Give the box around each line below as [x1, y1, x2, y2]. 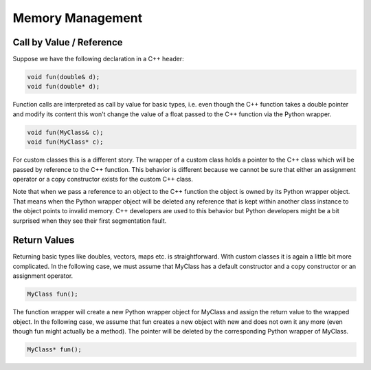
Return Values [12, 235, 75, 246]
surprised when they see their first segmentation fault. [12, 217, 167, 225]
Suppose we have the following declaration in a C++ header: [12, 55, 185, 63]
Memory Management [12, 10, 143, 25]
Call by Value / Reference [12, 36, 123, 48]
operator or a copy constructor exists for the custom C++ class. [12, 175, 194, 183]
